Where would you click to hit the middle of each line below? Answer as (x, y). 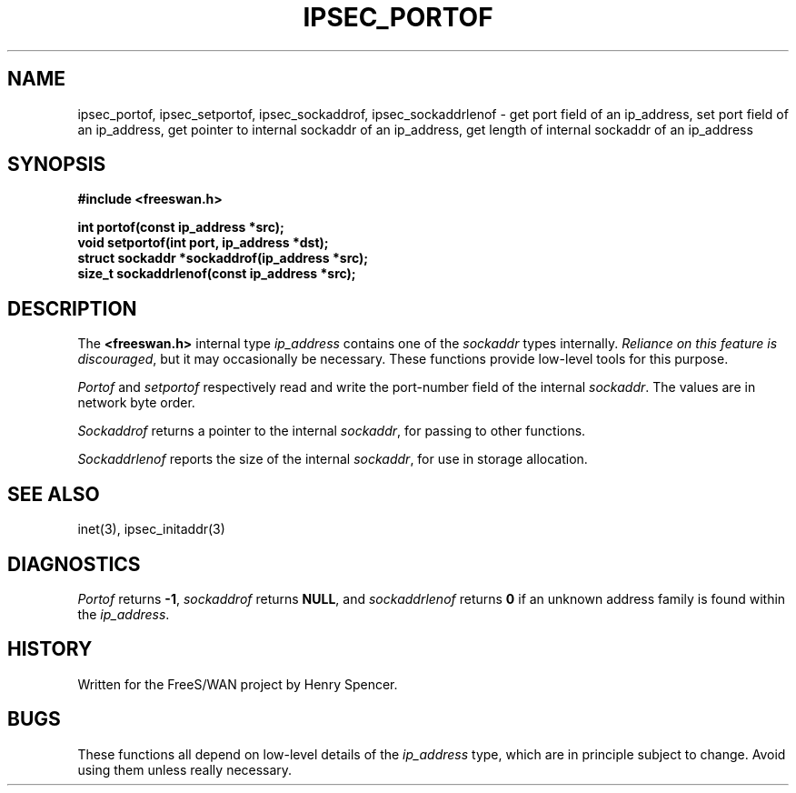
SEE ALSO (54, 494)
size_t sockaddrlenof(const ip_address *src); (217, 274)
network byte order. (136, 403)
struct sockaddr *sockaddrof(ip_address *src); (223, 258)
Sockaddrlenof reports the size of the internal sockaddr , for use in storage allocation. (333, 459)
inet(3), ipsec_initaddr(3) (151, 529)
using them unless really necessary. (185, 769)
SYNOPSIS (57, 165)
